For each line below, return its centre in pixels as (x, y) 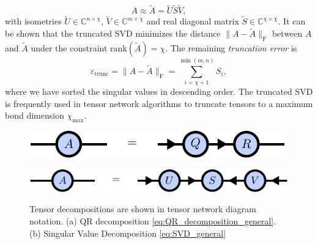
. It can (292, 21)
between (287, 33)
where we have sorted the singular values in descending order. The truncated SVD (159, 91)
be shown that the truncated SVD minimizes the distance (113, 33)
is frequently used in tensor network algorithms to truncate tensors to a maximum (159, 103)
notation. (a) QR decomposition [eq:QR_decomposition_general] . (153, 221)
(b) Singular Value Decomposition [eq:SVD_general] (128, 233)
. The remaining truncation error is (231, 48)
